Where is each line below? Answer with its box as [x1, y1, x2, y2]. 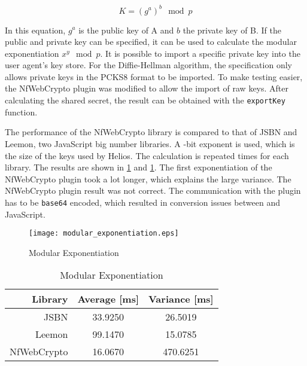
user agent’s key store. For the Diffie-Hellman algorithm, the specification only [5, 59, 292, 71]
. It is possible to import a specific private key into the [100, 47, 300, 59]
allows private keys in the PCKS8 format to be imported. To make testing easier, [5, 70, 303, 83]
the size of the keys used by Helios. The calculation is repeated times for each [5, 149, 289, 161]
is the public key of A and [78, 23, 174, 36]
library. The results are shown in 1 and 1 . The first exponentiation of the [5, 161, 272, 173]
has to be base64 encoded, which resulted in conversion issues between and [5, 196, 280, 208]
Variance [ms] [148, 292, 214, 306]
